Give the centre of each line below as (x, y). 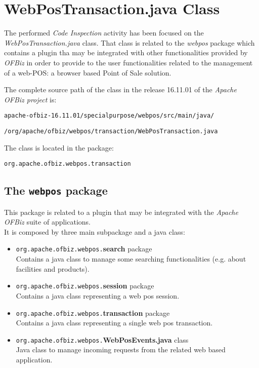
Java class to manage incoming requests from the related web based (121, 349)
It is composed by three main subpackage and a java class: (95, 231)
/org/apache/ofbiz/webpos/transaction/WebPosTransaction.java (111, 131)
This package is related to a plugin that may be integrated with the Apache (121, 212)
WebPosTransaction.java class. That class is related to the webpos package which (129, 42)
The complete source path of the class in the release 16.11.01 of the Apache (120, 89)
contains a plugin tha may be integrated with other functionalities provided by (126, 52)
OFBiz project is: (30, 99)
